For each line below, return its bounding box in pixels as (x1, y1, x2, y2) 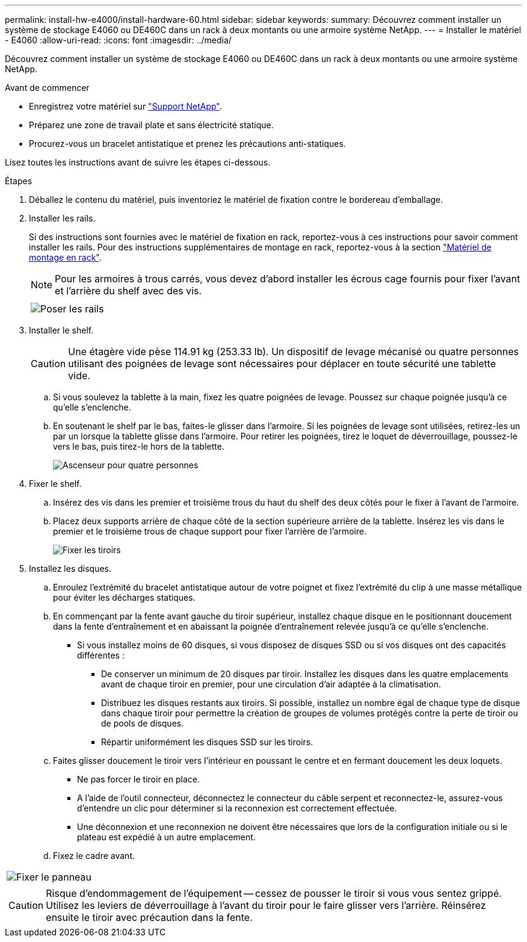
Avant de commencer (5, 82, 90, 93)
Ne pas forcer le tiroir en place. (77, 774, 200, 784)
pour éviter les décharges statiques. (53, 592, 196, 603)
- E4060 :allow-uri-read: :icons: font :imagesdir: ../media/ (5, 35, 232, 45)
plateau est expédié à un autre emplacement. (77, 832, 256, 842)
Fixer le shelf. (29, 479, 82, 489)
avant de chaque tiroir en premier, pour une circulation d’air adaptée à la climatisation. (101, 679, 442, 689)
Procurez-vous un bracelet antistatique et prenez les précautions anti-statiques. (29, 138, 346, 149)
